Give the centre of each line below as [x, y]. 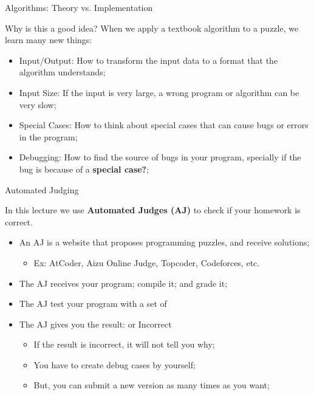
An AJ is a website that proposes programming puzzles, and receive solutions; [164, 242]
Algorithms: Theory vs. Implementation [79, 7]
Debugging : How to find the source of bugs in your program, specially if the [160, 157]
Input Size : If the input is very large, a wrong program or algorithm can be [159, 92]
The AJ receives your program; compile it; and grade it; [123, 283]
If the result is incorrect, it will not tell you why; [124, 344]
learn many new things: [49, 40]
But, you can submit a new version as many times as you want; [152, 385]
